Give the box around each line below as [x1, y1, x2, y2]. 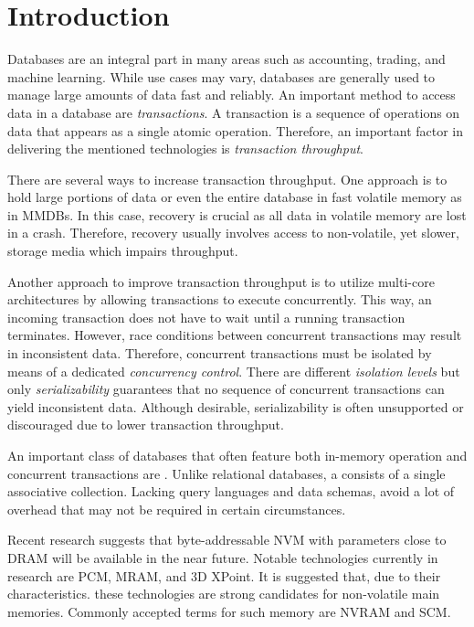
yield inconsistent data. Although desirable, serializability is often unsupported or [7, 397, 464, 416]
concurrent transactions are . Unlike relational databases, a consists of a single [7, 463, 446, 483]
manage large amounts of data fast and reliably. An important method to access [7, 85, 456, 104]
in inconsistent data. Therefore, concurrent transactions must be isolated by [7, 344, 432, 363]
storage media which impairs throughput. [7, 241, 238, 260]
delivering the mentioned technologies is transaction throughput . [7, 139, 363, 158]
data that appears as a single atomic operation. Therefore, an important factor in [7, 121, 464, 140]
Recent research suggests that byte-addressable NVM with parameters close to [7, 530, 447, 549]
